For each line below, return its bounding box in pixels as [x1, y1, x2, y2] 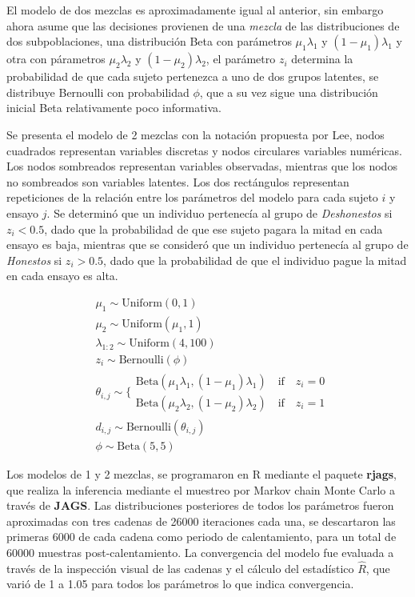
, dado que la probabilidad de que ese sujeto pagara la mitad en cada [44, 220, 383, 237]
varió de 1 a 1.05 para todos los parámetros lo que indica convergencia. [6, 575, 354, 592]
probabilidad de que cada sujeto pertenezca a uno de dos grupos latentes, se [6, 68, 379, 85]
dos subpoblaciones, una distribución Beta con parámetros [6, 33, 292, 50]
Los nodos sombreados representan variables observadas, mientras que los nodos [6, 158, 397, 174]
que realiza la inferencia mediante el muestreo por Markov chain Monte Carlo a [6, 481, 396, 498]
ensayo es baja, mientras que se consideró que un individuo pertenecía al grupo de [6, 236, 409, 253]
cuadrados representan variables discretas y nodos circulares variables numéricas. [6, 142, 402, 158]
